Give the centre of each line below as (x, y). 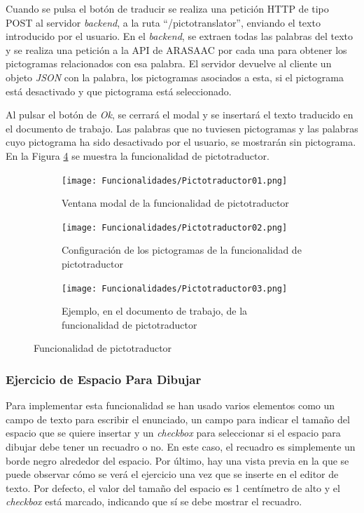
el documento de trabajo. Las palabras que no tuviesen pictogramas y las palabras (182, 128)
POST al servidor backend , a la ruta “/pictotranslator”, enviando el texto (163, 22)
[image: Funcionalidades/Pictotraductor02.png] (175, 227)
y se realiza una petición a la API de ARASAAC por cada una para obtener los (176, 49)
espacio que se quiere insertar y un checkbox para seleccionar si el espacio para (173, 433)
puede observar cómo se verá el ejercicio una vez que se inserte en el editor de (172, 474)
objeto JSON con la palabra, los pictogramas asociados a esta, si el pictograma (175, 77)
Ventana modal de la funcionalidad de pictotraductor (175, 203)
